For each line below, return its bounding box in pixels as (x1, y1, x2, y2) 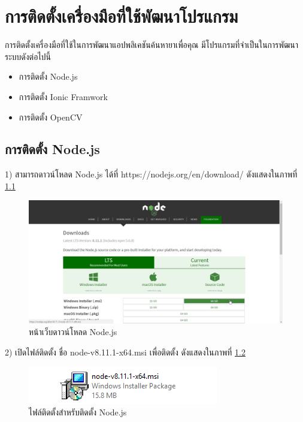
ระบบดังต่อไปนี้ (5, 50, 51, 62)
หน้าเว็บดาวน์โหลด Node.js (29, 325, 117, 338)
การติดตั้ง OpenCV (19, 110, 83, 123)
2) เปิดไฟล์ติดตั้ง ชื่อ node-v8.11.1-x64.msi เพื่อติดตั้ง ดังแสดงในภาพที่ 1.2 (5, 346, 246, 358)
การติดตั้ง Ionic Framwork (19, 90, 108, 103)
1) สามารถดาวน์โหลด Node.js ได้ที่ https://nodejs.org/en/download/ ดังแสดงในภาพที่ (5, 168, 298, 180)
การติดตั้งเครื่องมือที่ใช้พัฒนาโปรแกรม (5, 4, 238, 28)
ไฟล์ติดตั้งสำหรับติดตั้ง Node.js (29, 406, 127, 418)
